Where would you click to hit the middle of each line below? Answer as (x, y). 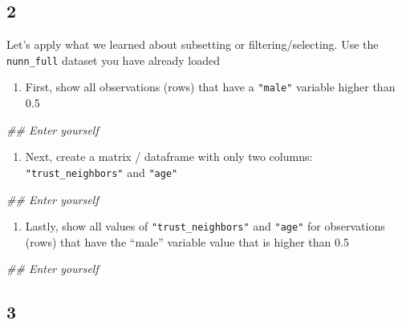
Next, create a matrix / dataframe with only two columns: (169, 156)
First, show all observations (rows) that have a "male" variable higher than (210, 87)
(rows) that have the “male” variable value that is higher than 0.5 (187, 241)
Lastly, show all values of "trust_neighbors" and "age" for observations (205, 226)
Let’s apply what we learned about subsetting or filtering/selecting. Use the (193, 44)
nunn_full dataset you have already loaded (113, 60)
